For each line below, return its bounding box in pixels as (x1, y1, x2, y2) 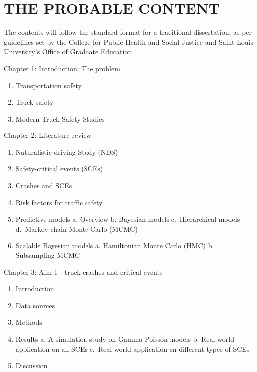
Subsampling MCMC (15, 250, 80, 260)
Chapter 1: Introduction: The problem (4, 63, 120, 73)
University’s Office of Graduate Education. (4, 46, 134, 57)
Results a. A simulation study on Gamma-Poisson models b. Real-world (15, 334, 234, 344)
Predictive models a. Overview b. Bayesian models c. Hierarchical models (15, 214, 240, 224)
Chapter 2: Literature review (4, 130, 91, 140)
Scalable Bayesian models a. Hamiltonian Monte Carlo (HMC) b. (15, 240, 214, 250)
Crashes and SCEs (15, 180, 72, 191)
